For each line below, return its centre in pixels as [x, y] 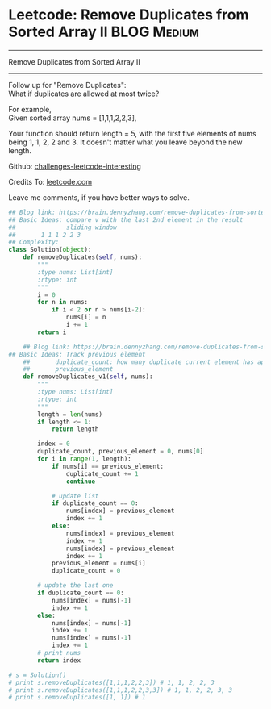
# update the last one [75, 586]
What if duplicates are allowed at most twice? [84, 94]
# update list [75, 496]
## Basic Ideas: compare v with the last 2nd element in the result [126, 219]
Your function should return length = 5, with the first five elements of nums [132, 133]
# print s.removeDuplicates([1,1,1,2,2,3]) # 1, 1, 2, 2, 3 [112, 682]
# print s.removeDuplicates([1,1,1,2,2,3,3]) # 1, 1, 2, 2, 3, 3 [120, 690]
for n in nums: [63, 302]
